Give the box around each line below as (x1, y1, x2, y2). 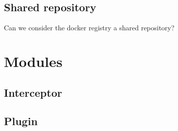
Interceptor (4, 85, 62, 100)
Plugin (4, 113, 38, 129)
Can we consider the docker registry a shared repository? (4, 22, 175, 33)
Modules (4, 51, 63, 71)
